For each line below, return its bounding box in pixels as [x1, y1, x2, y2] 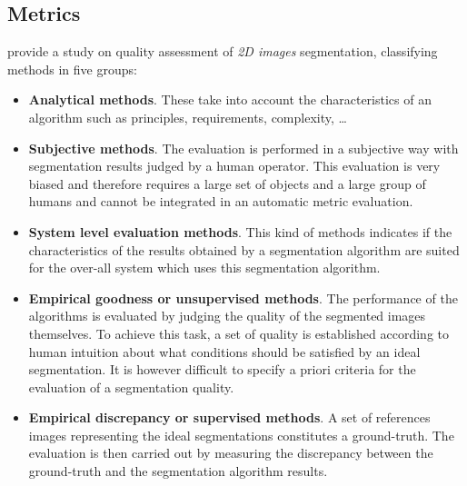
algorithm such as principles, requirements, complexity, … [28, 107, 347, 126]
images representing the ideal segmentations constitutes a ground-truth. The [28, 425, 454, 444]
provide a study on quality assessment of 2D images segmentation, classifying [7, 42, 438, 61]
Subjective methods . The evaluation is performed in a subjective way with [28, 138, 459, 157]
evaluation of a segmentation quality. [28, 377, 234, 396]
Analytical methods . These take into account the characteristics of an [28, 90, 432, 109]
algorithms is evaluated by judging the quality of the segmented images [28, 306, 426, 325]
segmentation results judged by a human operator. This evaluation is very [28, 156, 441, 175]
